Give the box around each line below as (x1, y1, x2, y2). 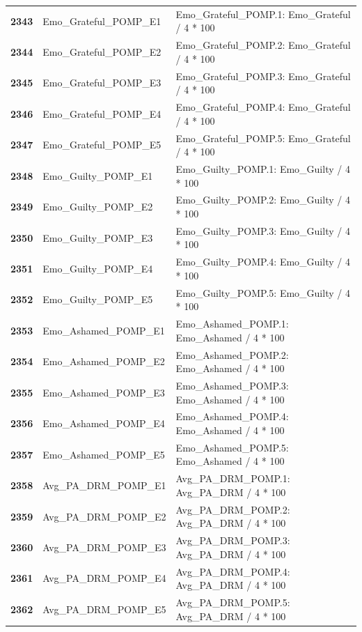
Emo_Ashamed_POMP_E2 (42, 354, 165, 369)
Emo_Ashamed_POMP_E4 (42, 416, 165, 431)
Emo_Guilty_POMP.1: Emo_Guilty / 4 (175, 161, 350, 176)
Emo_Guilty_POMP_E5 (42, 292, 153, 307)
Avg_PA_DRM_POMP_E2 (42, 509, 166, 523)
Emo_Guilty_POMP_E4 (42, 261, 153, 276)
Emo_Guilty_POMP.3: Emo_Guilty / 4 (175, 223, 350, 238)
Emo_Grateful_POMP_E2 (42, 44, 162, 59)
